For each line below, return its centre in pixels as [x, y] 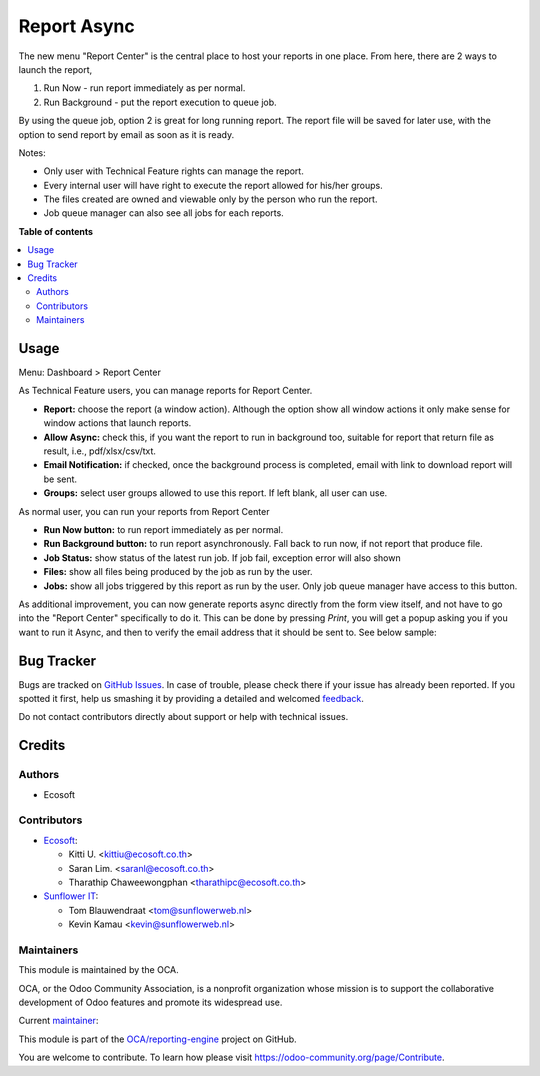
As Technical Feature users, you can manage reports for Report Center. [165, 391]
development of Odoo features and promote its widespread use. [150, 1002]
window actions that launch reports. [117, 423]
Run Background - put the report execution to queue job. [160, 102]
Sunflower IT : [71, 896]
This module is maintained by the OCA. [98, 970]
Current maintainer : [58, 1021]
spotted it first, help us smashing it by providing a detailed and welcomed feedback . [191, 699]
